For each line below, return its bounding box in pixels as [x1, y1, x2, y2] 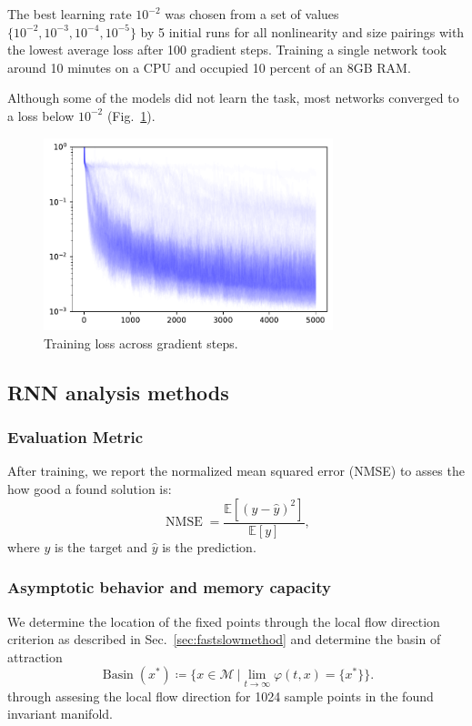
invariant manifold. [7, 704, 113, 723]
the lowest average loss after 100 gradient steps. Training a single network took [7, 40, 447, 59]
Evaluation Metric [7, 426, 144, 449]
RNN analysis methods [7, 378, 229, 406]
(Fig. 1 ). [106, 106, 156, 125]
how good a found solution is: [7, 479, 172, 499]
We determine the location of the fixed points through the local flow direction [7, 611, 440, 630]
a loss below [7, 106, 75, 125]
